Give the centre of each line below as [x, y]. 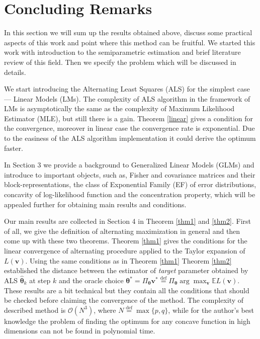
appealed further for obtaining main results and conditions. [95, 204]
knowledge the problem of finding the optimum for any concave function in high [127, 321]
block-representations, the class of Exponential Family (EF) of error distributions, [130, 184]
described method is [35, 310]
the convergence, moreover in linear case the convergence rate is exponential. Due [129, 128]
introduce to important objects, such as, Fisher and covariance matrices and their [130, 174]
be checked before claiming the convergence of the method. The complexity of [124, 300]
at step [40, 280]
